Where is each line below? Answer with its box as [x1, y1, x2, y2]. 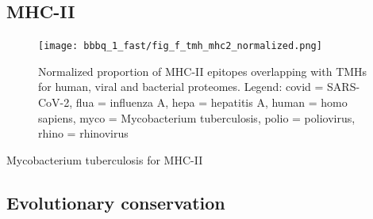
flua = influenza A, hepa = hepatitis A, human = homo [75, 94, 348, 111]
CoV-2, [38, 94, 73, 111]
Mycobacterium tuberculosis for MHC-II [6, 151, 203, 168]
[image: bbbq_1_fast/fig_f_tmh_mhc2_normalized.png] [38, 40, 322, 52]
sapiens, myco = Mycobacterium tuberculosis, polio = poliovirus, [38, 109, 356, 126]
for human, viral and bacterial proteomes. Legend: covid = [38, 78, 324, 95]
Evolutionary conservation [6, 190, 225, 214]
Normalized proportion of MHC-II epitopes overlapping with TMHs [38, 62, 367, 79]
